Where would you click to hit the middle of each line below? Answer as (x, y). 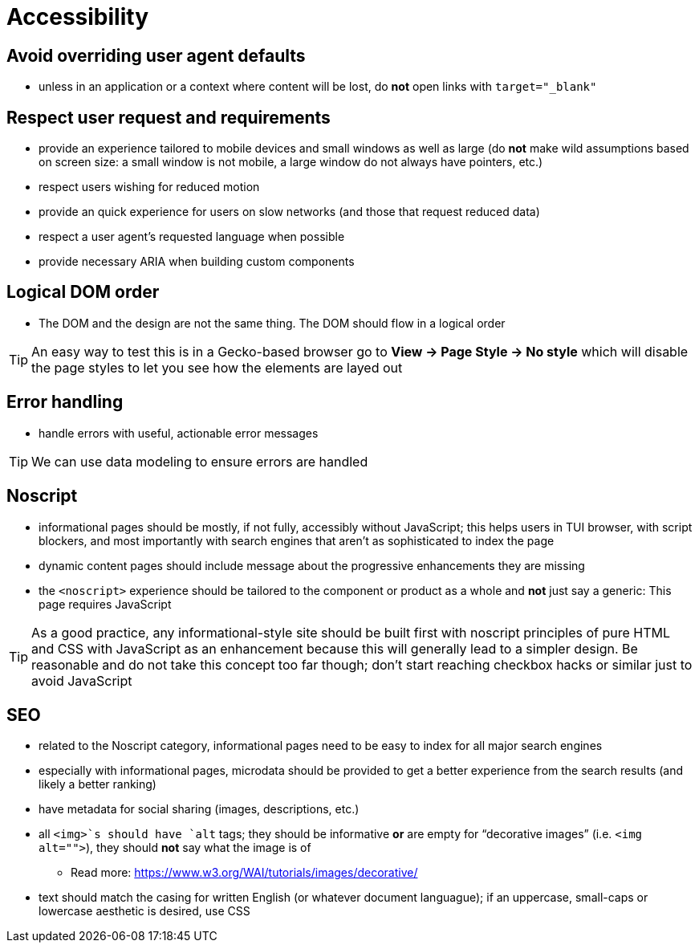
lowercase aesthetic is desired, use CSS (144, 911)
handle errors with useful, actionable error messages (179, 433)
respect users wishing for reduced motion (149, 187)
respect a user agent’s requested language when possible (192, 237)
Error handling (65, 402)
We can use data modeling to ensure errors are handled (200, 461)
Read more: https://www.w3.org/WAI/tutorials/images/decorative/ (244, 873)
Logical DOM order (83, 292)
